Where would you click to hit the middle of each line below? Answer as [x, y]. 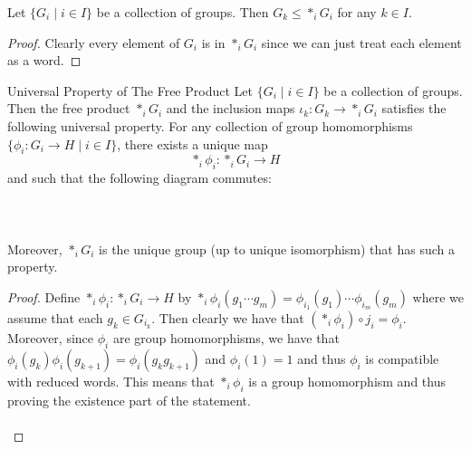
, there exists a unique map [192, 143]
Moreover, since [51, 337]
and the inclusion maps [231, 108]
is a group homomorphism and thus [347, 381]
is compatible [402, 358]
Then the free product [69, 108]
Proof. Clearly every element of [94, 42]
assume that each [55, 317]
